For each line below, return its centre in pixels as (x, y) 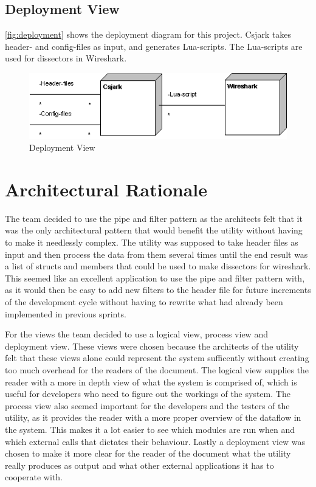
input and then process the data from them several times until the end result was (156, 254)
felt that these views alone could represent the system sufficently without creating (157, 358)
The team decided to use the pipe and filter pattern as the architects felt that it (154, 218)
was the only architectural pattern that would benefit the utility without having (154, 230)
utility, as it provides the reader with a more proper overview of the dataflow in (153, 417)
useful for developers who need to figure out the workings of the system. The (148, 394)
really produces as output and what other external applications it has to (139, 465)
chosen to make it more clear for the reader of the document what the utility (148, 453)
